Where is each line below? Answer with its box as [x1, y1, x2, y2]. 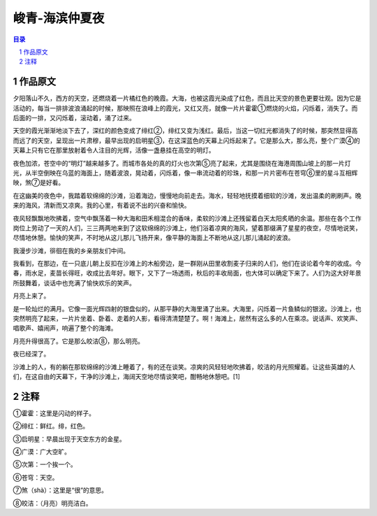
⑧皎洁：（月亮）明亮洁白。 [13, 499, 92, 507]
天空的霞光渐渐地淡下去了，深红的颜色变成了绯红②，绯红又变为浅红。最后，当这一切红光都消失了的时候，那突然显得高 [13, 127, 358, 135]
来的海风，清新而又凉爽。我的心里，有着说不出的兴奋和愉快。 [13, 201, 191, 210]
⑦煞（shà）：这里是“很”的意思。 [13, 486, 108, 494]
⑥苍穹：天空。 [13, 473, 59, 482]
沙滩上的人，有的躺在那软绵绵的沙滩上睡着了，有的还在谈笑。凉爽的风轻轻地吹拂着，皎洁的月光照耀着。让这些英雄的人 [13, 362, 355, 371]
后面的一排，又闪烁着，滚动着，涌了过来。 [13, 114, 135, 122]
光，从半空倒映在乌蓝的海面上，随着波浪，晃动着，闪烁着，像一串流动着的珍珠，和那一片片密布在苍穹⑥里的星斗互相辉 [13, 169, 358, 177]
